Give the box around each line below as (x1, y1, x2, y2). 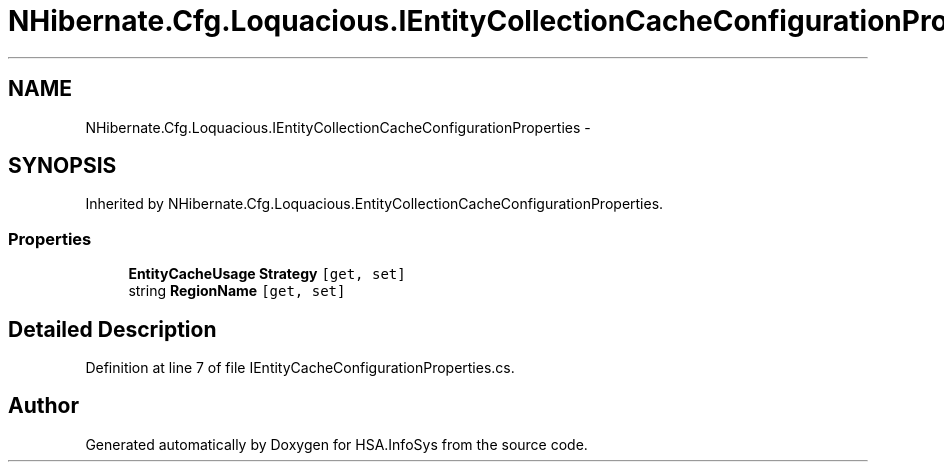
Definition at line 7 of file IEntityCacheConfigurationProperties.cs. (85, 359, 515, 377)
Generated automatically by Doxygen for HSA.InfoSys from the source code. (85, 435, 588, 453)
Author (8, 393, 79, 419)
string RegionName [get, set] (128, 282, 346, 300)
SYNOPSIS (8, 153, 117, 179)
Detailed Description (8, 316, 217, 342)
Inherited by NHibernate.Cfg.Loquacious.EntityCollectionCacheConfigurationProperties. (85, 195, 664, 213)
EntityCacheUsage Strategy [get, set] (128, 265, 406, 283)
